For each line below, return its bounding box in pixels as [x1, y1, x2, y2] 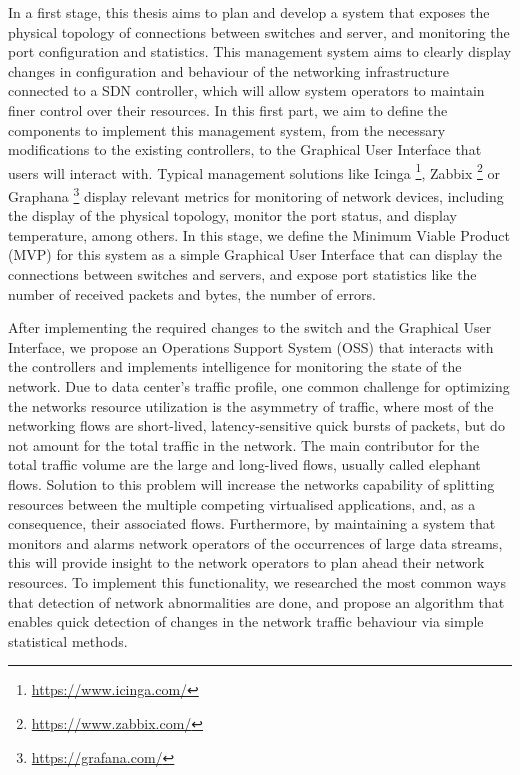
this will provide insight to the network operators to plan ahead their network [8, 552, 485, 573]
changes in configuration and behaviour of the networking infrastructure [8, 60, 450, 81]
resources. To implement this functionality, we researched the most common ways [8, 571, 506, 592]
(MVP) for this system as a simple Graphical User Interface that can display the [8, 244, 503, 265]
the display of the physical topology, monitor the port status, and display [8, 205, 457, 226]
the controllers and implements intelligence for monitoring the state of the [8, 356, 462, 377]
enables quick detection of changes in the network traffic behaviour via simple [8, 611, 484, 632]
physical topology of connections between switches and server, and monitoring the [8, 21, 510, 42]
